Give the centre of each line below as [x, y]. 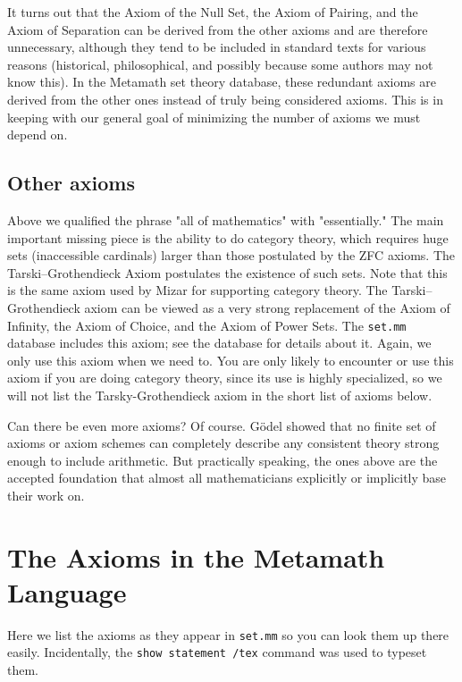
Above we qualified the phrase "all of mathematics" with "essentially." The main [226, 219]
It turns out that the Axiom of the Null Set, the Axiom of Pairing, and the [213, 12]
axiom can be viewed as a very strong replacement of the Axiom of [267, 307]
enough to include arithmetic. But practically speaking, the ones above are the [223, 460]
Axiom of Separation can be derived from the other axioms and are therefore [218, 29]
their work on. [46, 495]
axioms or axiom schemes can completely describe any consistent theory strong [223, 443]
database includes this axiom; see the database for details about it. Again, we [219, 343]
